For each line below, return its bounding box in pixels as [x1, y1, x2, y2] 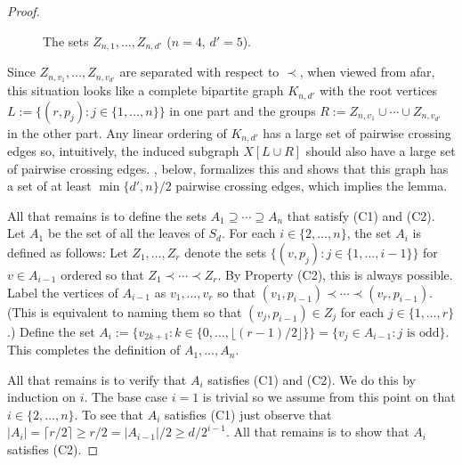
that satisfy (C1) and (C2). [287, 206, 435, 224]
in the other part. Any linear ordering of [7, 123, 227, 142]
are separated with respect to [119, 62, 280, 81]
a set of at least [7, 176, 92, 195]
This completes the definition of [7, 340, 181, 359]
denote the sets [184, 243, 267, 262]
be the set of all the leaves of [47, 224, 205, 242]
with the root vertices [320, 81, 438, 100]
